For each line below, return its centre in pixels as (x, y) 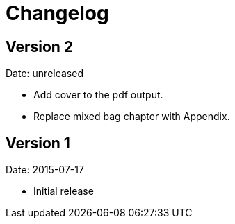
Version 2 (40, 46)
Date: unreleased (44, 74)
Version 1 (38, 143)
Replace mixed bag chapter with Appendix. (132, 117)
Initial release (64, 191)
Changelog (57, 13)
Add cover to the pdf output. (98, 95)
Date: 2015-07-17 (45, 170)
